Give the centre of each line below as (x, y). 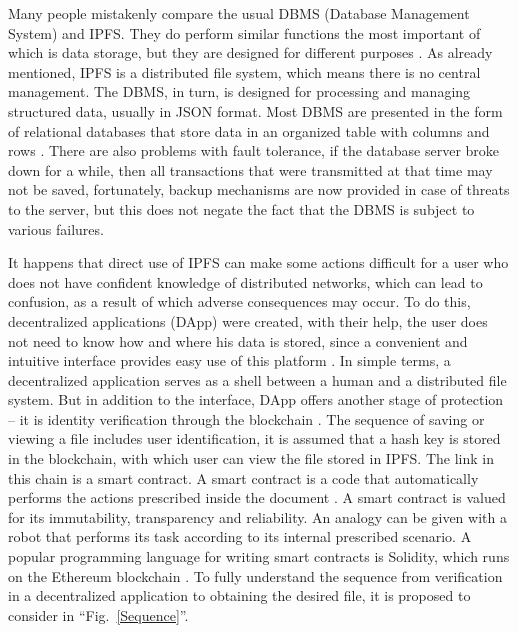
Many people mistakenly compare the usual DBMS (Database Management (239, 13)
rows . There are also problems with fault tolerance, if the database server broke (254, 150)
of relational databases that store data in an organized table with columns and (249, 130)
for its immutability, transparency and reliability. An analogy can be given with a (257, 516)
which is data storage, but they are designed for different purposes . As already (250, 52)
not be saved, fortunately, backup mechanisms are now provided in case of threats (259, 189)
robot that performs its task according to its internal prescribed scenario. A (240, 536)
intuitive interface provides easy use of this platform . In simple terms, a (229, 360)
